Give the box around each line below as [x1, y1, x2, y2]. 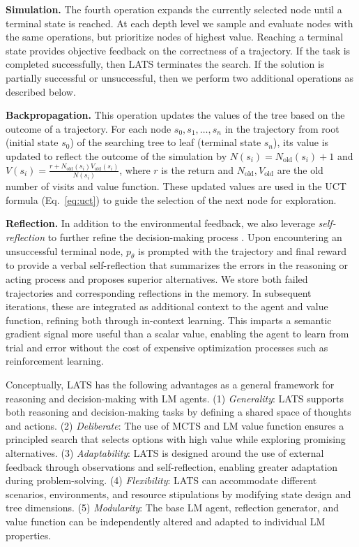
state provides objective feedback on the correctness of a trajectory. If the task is [6, 43, 351, 57]
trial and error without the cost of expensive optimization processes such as [6, 340, 328, 354]
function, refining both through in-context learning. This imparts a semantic [6, 312, 332, 327]
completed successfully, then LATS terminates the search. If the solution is [6, 57, 325, 71]
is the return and [161, 162, 234, 177]
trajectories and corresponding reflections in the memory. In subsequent [6, 285, 312, 300]
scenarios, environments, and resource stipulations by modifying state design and [6, 486, 351, 501]
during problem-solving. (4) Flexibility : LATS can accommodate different [6, 473, 317, 488]
